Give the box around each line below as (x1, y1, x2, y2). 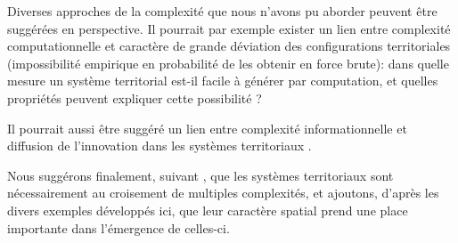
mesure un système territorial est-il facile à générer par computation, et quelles (7, 71, 438, 90)
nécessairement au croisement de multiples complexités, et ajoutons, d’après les (7, 183, 439, 202)
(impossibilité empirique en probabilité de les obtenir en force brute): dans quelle (7, 53, 449, 72)
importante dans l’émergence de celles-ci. (7, 218, 230, 237)
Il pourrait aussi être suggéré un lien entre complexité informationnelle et (7, 118, 407, 137)
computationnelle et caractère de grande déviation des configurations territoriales (7, 36, 451, 55)
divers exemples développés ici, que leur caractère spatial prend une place (7, 200, 408, 219)
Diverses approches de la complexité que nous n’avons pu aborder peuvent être (7, 2, 438, 20)
